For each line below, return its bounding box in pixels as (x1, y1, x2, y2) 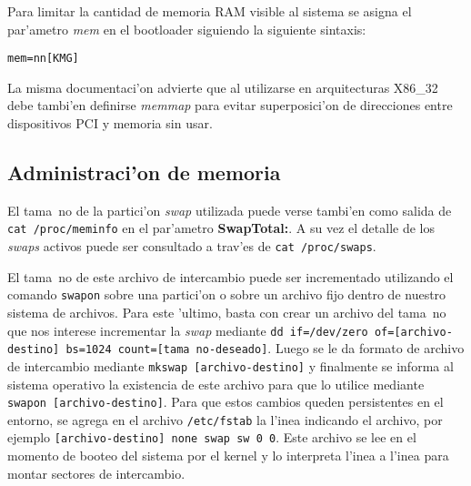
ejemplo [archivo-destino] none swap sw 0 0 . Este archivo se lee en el (7, 428, 416, 447)
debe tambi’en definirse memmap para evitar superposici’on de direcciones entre (7, 96, 453, 115)
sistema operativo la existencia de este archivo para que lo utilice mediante (7, 374, 425, 393)
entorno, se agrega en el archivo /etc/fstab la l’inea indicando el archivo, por (7, 410, 443, 429)
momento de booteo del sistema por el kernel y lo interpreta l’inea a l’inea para (7, 446, 449, 465)
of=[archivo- (374, 325, 453, 339)
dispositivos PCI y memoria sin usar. (7, 114, 213, 133)
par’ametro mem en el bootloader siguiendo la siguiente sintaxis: (7, 19, 366, 38)
